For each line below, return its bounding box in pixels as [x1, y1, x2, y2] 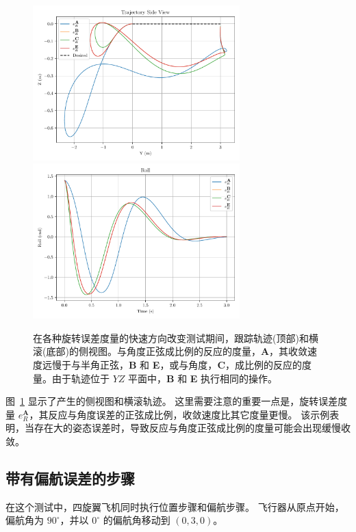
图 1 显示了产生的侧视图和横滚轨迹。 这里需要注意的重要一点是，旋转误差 [5, 394, 338, 408]
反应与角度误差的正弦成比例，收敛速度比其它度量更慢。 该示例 [48, 407, 330, 421]
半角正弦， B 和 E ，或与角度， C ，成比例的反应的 [80, 357, 303, 371]
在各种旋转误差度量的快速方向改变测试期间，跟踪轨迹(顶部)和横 [33, 330, 318, 345]
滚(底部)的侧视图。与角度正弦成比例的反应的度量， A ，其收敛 [33, 344, 308, 358]
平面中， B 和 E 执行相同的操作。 [128, 371, 278, 385]
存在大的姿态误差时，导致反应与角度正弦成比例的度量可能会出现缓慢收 [34, 421, 351, 435]
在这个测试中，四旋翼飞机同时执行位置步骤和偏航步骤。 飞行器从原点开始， [5, 499, 344, 514]
